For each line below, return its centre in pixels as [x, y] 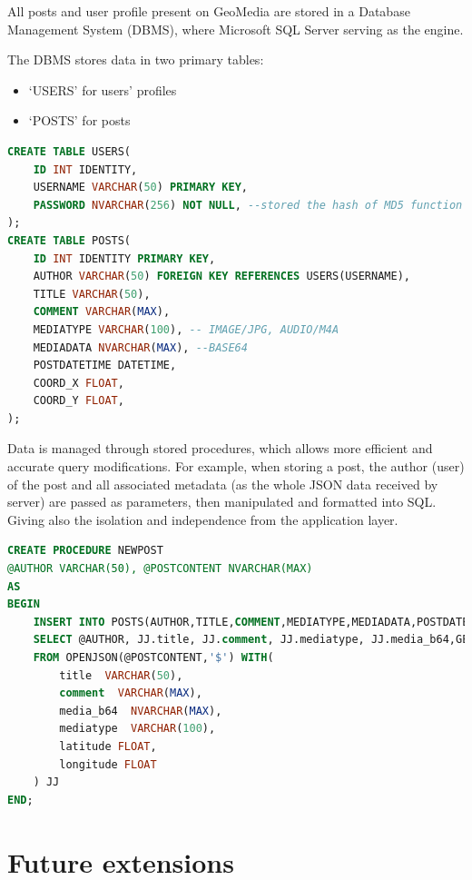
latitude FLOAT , [108, 746]
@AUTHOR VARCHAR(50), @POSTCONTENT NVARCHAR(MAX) [160, 569]
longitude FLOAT [108, 764]
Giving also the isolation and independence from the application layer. [203, 519]
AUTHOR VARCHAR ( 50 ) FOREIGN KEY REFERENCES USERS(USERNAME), [221, 277]
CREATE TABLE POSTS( [69, 240]
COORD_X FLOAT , [79, 383]
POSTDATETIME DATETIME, [105, 366]
